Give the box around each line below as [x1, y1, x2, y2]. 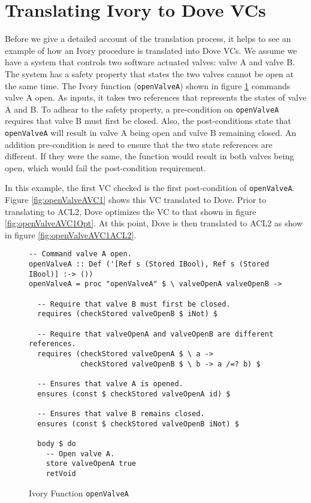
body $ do [37, 439, 76, 448]
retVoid [46, 469, 76, 478]
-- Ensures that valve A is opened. [37, 380, 183, 388]
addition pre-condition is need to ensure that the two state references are [5, 138, 273, 150]
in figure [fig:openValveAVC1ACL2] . [5, 228, 137, 241]
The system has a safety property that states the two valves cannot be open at [5, 67, 294, 80]
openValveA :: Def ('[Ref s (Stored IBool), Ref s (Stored [29, 260, 269, 269]
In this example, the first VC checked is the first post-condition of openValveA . [5, 181, 295, 194]
